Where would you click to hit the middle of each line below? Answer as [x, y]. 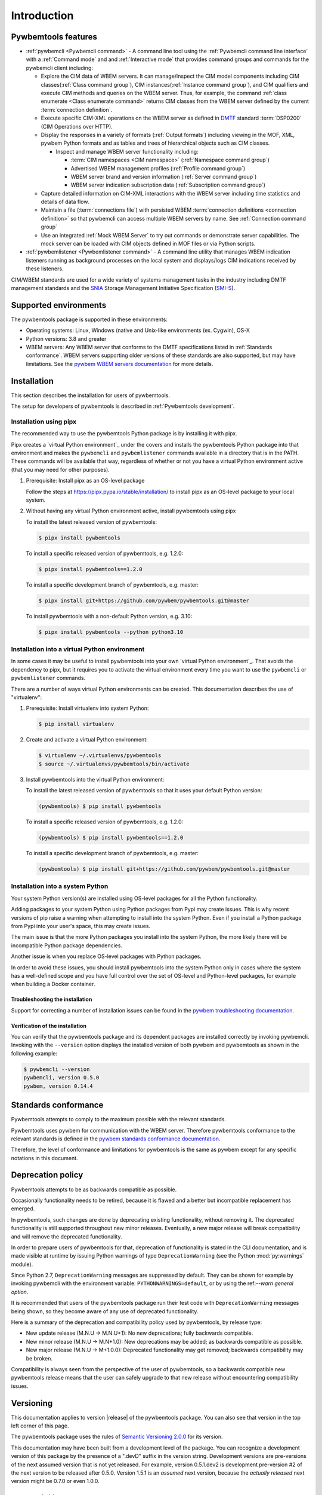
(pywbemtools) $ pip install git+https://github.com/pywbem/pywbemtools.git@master [164, 869]
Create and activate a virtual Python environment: [87, 740]
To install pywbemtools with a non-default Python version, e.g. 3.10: [109, 616]
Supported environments [59, 305]
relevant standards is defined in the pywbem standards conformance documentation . [116, 1139]
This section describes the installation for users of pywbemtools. [90, 395]
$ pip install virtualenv [76, 724]
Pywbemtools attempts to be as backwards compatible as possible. [94, 1189]
